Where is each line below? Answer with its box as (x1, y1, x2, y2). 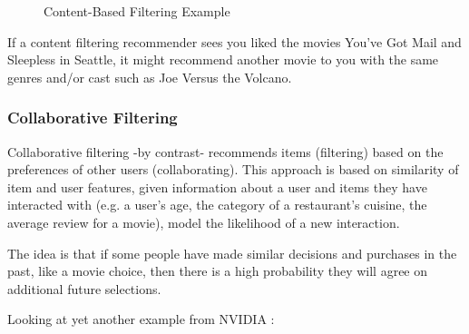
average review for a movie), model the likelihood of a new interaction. (7, 212, 400, 231)
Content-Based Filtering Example (44, 2, 230, 20)
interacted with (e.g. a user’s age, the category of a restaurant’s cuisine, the (7, 195, 427, 214)
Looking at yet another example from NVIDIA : (7, 309, 275, 329)
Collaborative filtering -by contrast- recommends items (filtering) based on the (7, 142, 444, 161)
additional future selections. (7, 279, 161, 298)
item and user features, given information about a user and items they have (7, 177, 427, 196)
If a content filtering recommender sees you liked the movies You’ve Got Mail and (7, 32, 462, 51)
